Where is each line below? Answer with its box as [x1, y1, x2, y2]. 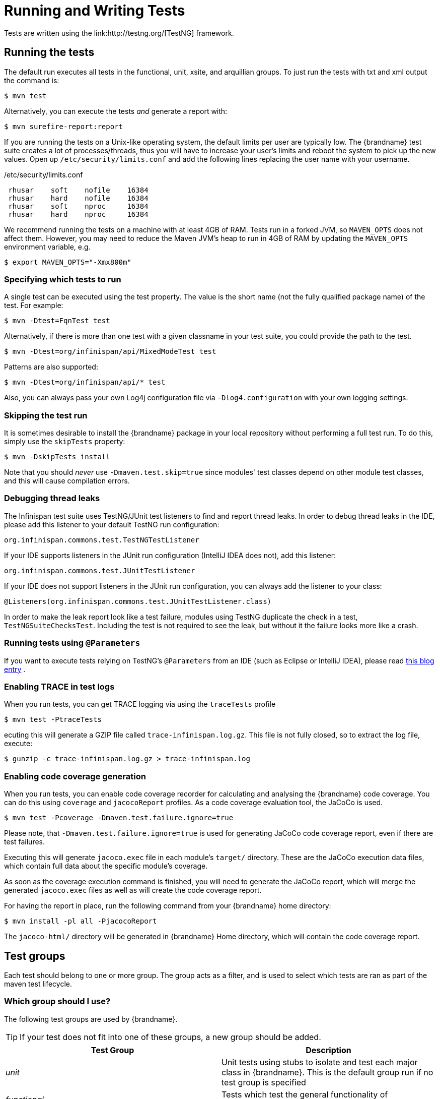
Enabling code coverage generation [4, 771, 146, 781]
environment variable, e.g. [4, 242, 91, 251]
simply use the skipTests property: [4, 437, 125, 446]
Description [306, 1045, 351, 1055]
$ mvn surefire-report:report [4, 122, 123, 131]
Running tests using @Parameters [4, 638, 140, 648]
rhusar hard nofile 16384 [8, 194, 149, 202]
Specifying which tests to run [4, 274, 121, 284]
